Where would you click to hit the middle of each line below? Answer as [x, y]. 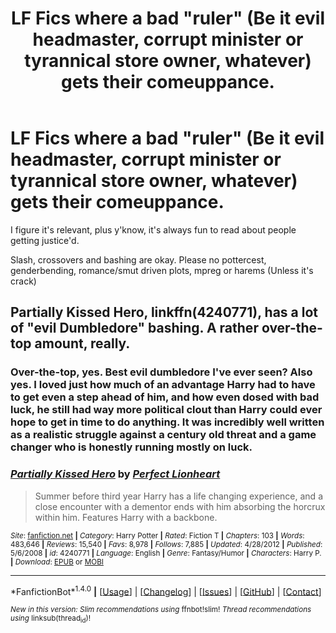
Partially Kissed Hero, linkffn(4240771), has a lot [164, 312]
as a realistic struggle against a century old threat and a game [163, 435]
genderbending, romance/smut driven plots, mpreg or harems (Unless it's [162, 270]
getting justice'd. [45, 240]
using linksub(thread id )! [50, 619]
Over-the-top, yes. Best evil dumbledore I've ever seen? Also [161, 372]
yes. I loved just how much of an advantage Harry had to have [163, 385]
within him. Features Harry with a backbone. [126, 517]
